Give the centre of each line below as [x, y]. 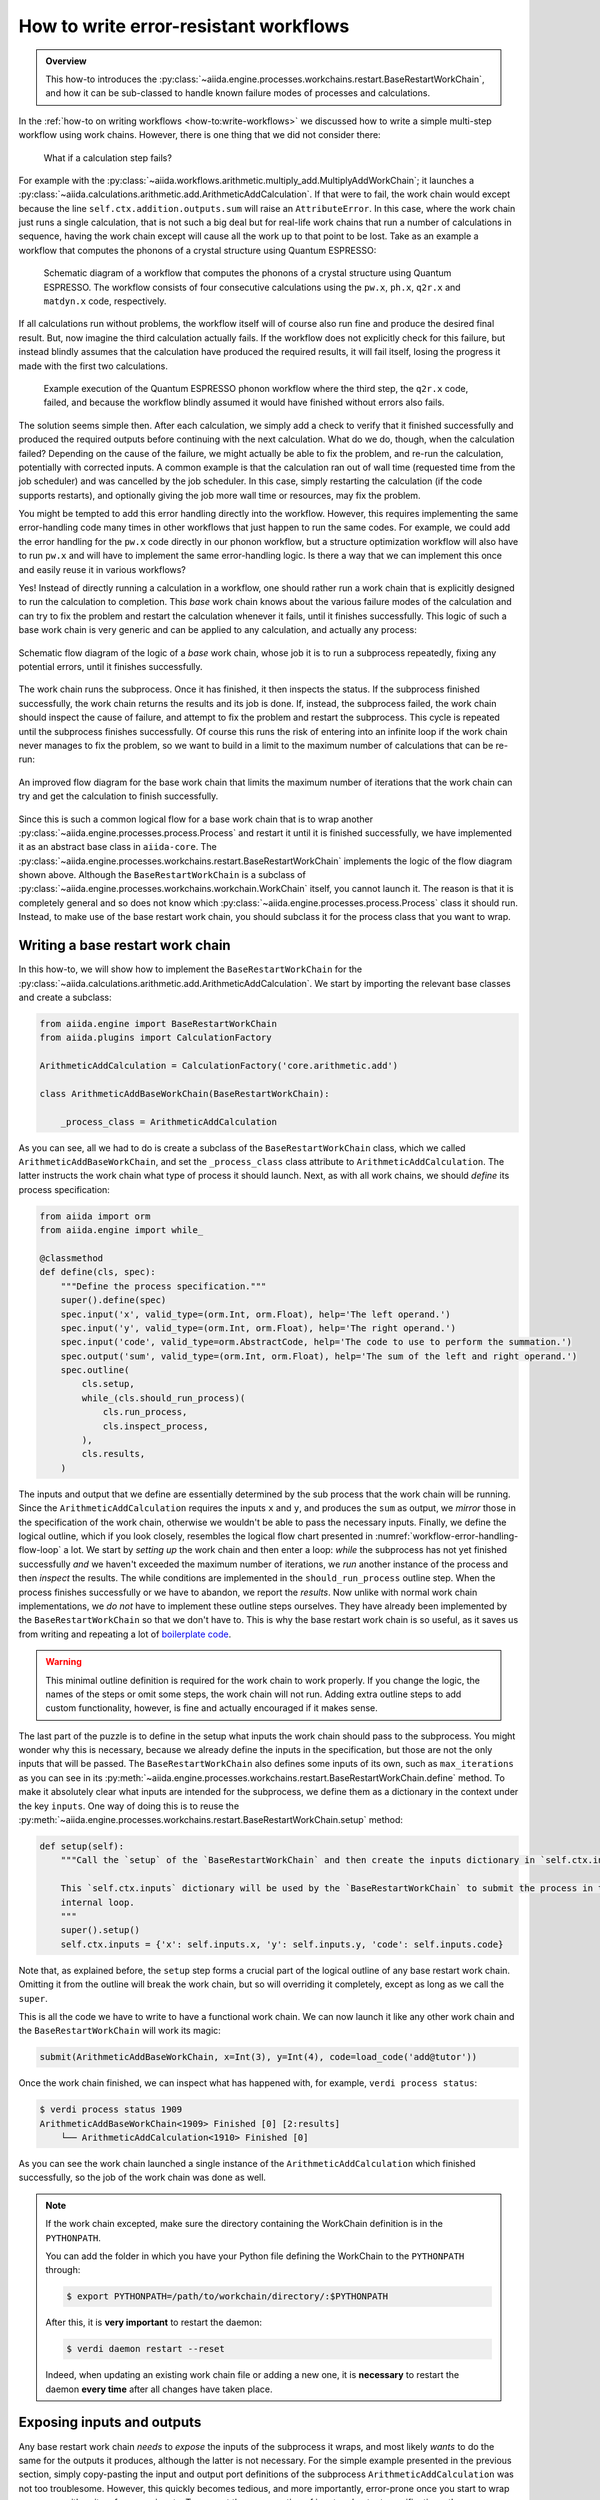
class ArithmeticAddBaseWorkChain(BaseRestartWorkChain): [184, 1093]
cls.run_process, [145, 1412]
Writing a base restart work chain [124, 945]
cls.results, [113, 1454]
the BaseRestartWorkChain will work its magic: [120, 2031]
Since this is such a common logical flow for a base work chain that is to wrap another [196, 819]
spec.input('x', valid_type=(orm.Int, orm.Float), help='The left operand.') [256, 1314]
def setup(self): [82, 1846]
